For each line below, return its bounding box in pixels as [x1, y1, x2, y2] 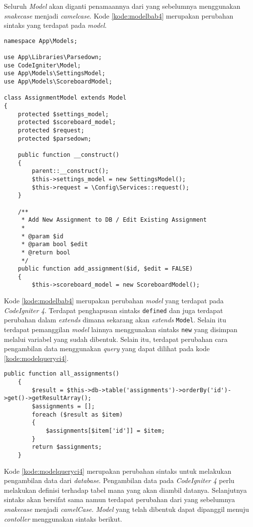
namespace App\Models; [4, 37, 78, 44]
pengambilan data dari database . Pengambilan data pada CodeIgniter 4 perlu [4, 475, 234, 485]
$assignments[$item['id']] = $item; [45, 427, 165, 435]
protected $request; [18, 127, 84, 134]
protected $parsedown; [18, 135, 91, 142]
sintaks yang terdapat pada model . [4, 20, 107, 30]
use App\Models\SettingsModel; [4, 70, 105, 77]
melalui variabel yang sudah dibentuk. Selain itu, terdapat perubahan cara [4, 334, 228, 344]
